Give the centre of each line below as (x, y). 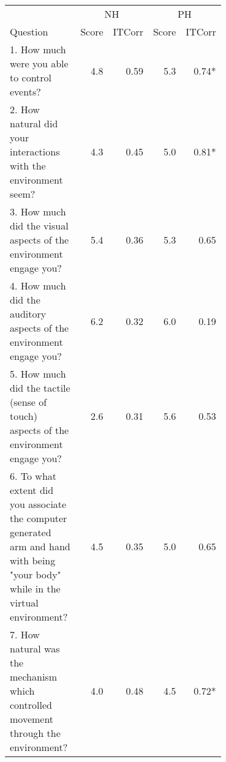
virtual (24, 603)
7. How (25, 634)
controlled (31, 705)
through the (35, 733)
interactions (35, 151)
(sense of (28, 402)
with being (33, 560)
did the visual (39, 226)
